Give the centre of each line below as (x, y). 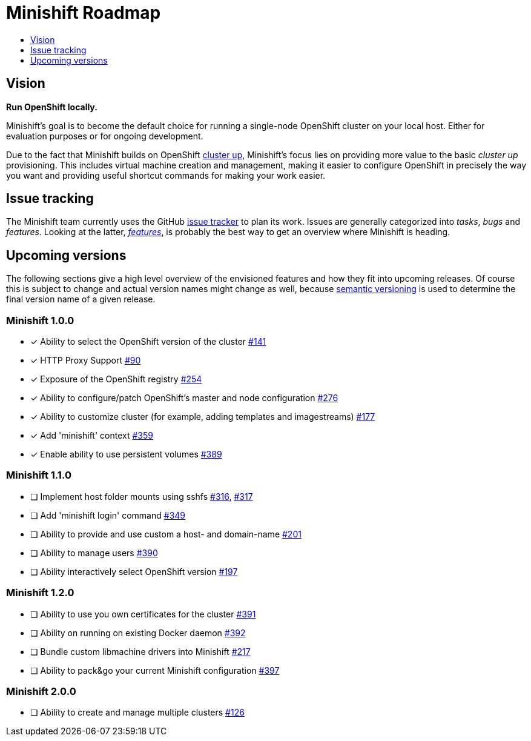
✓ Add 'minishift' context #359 (92, 436)
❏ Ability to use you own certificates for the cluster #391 (143, 614)
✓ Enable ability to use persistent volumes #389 (126, 454)
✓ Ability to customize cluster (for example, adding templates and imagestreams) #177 (203, 417)
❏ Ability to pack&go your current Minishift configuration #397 (155, 670)
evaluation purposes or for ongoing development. (105, 136)
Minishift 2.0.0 (41, 691)
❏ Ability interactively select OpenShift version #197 (134, 571)
